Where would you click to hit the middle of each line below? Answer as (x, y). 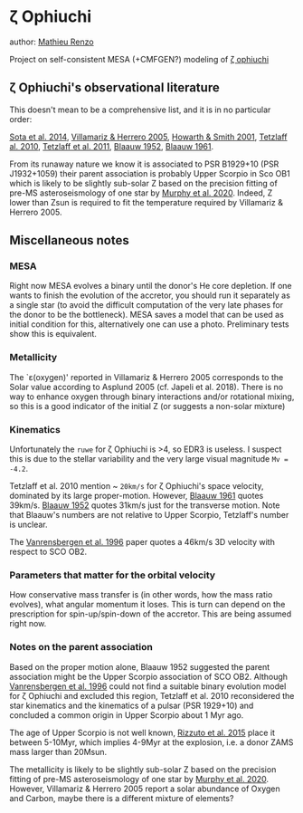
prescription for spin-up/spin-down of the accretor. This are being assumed (151, 614)
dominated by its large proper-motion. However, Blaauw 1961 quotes (137, 496)
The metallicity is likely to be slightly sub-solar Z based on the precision (143, 769)
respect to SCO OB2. (48, 552)
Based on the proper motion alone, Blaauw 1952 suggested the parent (140, 666)
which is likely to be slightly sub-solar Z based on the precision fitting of (143, 183)
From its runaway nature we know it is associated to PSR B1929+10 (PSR (144, 164)
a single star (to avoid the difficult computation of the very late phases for (146, 305)
